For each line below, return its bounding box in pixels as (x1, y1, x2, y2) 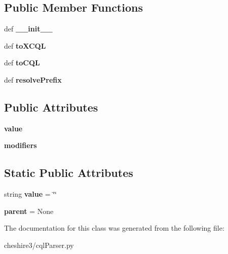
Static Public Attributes (4, 165, 133, 180)
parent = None (4, 205, 54, 216)
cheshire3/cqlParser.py (4, 239, 74, 250)
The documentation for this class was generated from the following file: (4, 223, 224, 233)
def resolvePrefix (4, 74, 62, 85)
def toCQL (4, 57, 40, 68)
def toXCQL (4, 40, 46, 51)
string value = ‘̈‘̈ (4, 189, 57, 199)
